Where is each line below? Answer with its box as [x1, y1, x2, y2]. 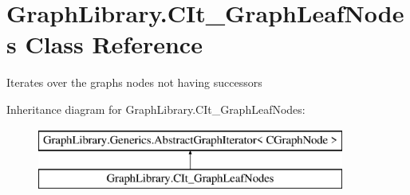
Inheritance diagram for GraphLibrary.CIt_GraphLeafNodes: [6, 100, 306, 117]
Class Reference [25, 28, 203, 60]
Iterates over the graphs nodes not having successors [6, 74, 262, 91]
